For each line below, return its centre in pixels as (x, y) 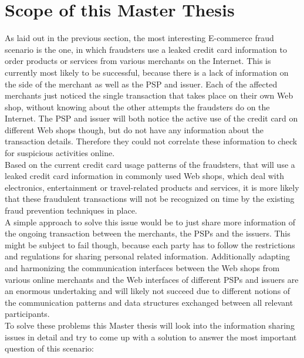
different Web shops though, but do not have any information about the (134, 129)
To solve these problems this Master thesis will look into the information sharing (150, 325)
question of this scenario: (49, 348)
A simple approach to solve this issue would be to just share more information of (150, 222)
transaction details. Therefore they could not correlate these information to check (151, 141)
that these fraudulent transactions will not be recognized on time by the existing (150, 199)
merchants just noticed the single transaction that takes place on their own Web (149, 95)
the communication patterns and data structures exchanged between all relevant (149, 302)
